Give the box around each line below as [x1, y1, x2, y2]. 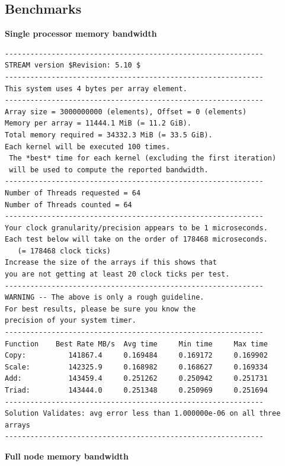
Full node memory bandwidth [5, 449, 129, 462]
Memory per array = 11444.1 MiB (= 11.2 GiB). [5, 119, 191, 128]
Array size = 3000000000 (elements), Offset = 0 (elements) [5, 107, 247, 116]
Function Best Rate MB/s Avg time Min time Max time [5, 339, 268, 348]
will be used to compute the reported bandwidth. [9, 165, 209, 174]
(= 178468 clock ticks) [17, 246, 111, 255]
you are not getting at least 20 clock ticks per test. [5, 270, 230, 279]
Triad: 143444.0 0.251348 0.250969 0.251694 [5, 386, 268, 395]
